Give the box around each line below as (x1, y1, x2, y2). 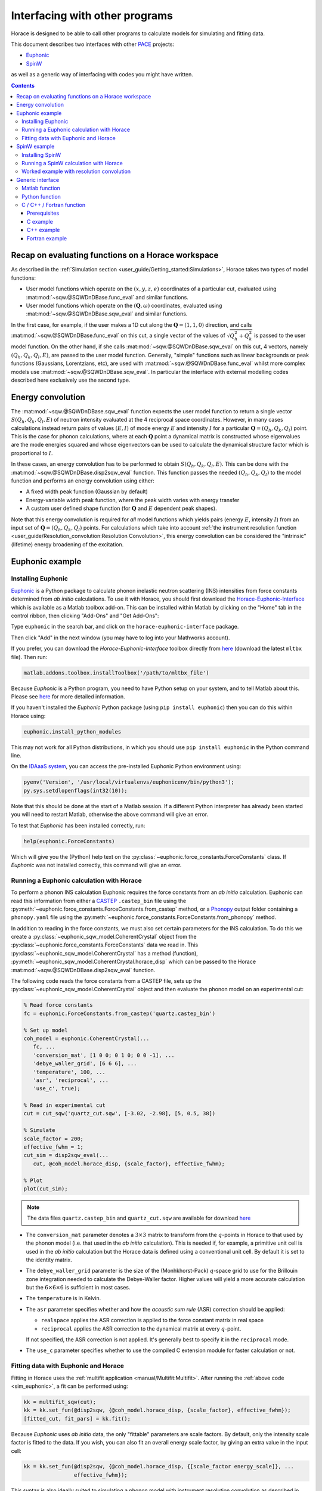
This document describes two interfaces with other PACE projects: (11, 41, 175, 48)
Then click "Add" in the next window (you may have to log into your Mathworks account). (11, 634, 230, 641)
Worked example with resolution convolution (21, 168, 131, 175)
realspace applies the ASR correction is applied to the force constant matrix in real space (41, 1317, 264, 1324)
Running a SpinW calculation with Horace (21, 160, 123, 167)
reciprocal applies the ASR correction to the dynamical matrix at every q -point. (41, 1325, 241, 1332)
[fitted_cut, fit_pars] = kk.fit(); (23, 1415, 131, 1422)
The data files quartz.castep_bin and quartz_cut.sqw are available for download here (27, 1214, 251, 1222)
